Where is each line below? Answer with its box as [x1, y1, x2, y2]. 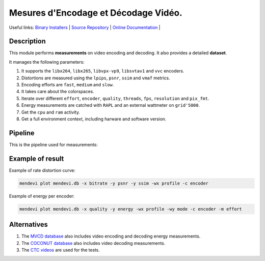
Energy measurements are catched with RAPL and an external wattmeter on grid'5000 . [21, 102, 200, 108]
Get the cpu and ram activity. [21, 109, 80, 115]
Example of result [9, 154, 64, 163]
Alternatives [9, 220, 48, 229]
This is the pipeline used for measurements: [9, 142, 98, 147]
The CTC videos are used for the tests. [21, 247, 100, 253]
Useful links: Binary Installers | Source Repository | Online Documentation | [9, 24, 160, 30]
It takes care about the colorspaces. [21, 89, 94, 95]
